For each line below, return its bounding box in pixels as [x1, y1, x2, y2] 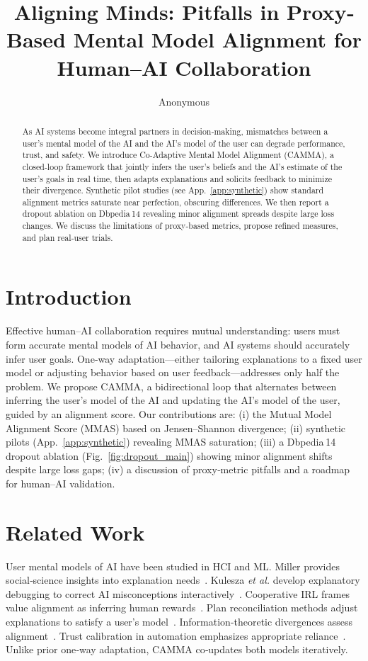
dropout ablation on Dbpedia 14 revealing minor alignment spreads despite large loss [22, 208, 335, 220]
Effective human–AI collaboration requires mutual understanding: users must [6, 323, 340, 338]
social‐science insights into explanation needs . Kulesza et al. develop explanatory [6, 572, 360, 587]
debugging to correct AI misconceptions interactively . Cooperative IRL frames [6, 586, 350, 601]
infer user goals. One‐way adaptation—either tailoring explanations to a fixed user [6, 351, 362, 366]
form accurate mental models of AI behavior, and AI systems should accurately [6, 337, 350, 351]
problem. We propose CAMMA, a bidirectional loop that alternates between [6, 378, 337, 393]
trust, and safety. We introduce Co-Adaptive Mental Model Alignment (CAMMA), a [22, 149, 334, 161]
